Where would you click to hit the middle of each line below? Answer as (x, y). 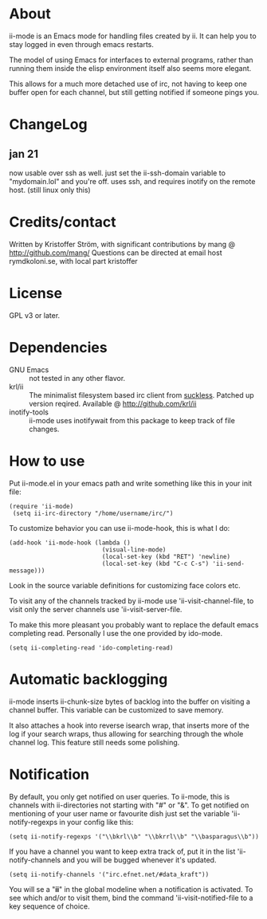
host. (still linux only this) (50, 190)
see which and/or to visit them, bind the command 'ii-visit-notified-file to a (131, 897)
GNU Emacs (29, 369)
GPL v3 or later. (35, 315)
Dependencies (58, 348)
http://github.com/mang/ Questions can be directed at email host (116, 253)
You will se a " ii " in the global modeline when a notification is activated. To (131, 889)
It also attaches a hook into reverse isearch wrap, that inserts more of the (129, 725)
